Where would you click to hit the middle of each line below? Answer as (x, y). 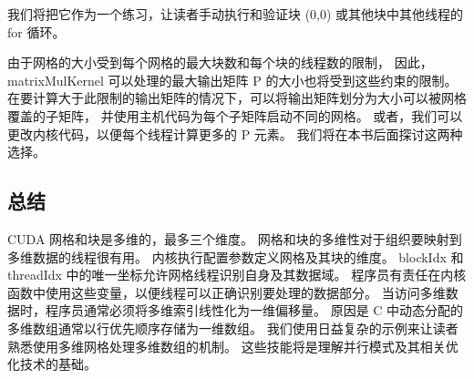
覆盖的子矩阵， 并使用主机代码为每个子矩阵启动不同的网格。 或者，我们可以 (235, 115)
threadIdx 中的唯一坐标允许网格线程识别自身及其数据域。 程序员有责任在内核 (237, 275)
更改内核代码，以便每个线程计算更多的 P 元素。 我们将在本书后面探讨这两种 (235, 133)
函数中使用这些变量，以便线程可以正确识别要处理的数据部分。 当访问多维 (227, 292)
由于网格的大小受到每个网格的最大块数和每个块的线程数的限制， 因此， (220, 62)
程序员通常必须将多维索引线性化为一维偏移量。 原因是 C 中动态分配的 (254, 310)
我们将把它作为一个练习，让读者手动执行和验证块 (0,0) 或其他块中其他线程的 (236, 14)
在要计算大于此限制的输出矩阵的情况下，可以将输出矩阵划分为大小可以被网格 (237, 98)
